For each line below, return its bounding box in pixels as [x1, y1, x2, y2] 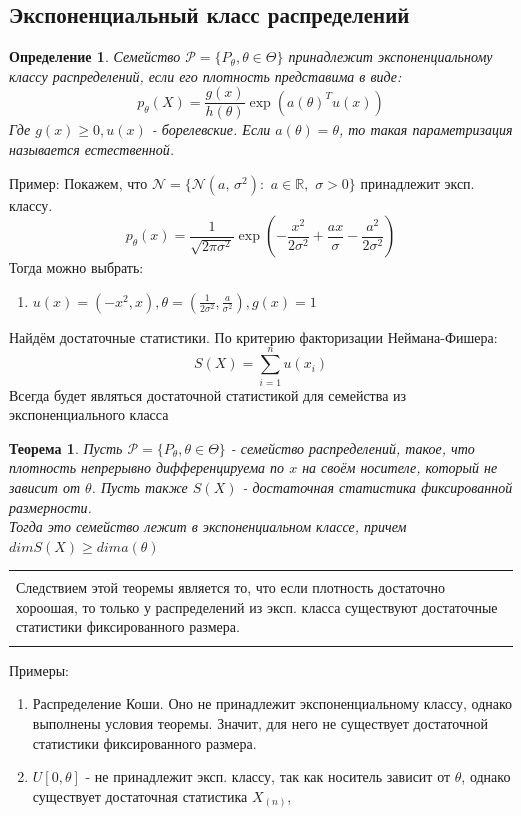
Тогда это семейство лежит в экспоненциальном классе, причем [9, 516, 407, 537]
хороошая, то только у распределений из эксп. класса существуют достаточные [16, 596, 498, 617]
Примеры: [9, 659, 69, 680]
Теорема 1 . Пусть [9, 437, 123, 458]
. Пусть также [91, 476, 188, 497]
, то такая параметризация [338, 119, 513, 140]
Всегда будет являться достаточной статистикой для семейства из [9, 384, 407, 405]
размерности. [9, 496, 92, 517]
